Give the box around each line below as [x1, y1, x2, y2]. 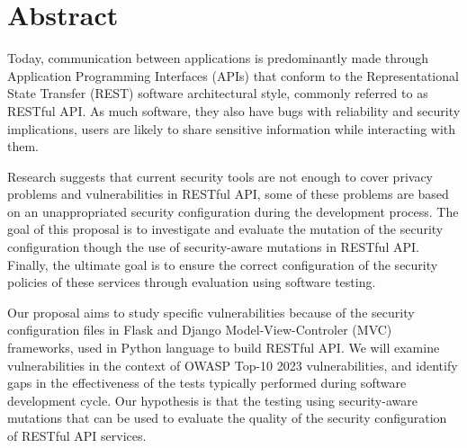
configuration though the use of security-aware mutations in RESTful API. [7, 237, 419, 256]
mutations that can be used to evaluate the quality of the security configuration [7, 408, 447, 427]
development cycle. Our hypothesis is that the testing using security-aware [7, 390, 418, 409]
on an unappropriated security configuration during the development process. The [7, 202, 459, 220]
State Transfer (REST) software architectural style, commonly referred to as [7, 84, 428, 103]
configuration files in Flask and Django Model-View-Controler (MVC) [7, 320, 392, 339]
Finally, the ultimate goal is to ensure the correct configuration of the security [7, 255, 438, 273]
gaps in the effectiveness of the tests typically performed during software [7, 373, 407, 392]
